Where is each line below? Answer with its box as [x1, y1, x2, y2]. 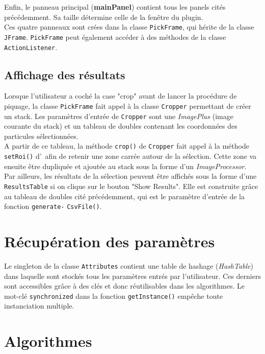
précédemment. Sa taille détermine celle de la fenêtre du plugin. [4, 11, 203, 22]
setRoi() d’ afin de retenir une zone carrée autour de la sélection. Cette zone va [4, 151, 257, 161]
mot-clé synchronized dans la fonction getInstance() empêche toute [4, 290, 223, 301]
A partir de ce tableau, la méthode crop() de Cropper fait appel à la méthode [4, 140, 249, 151]
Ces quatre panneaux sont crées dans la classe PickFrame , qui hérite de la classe [4, 21, 254, 32]
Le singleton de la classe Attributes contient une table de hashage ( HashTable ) [4, 260, 253, 271]
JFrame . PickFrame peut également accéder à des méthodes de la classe [4, 31, 226, 42]
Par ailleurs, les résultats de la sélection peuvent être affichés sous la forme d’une [4, 171, 257, 181]
